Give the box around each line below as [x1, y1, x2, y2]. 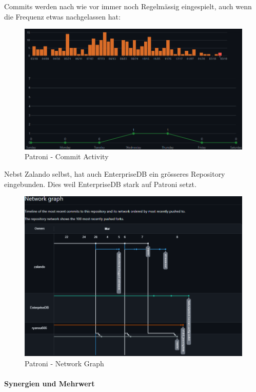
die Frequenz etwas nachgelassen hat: [4, 11, 121, 22]
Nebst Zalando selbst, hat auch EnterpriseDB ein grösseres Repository [4, 169, 225, 179]
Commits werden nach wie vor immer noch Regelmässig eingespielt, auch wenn [4, 1, 252, 11]
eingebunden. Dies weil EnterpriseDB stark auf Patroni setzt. [4, 178, 196, 189]
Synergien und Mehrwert [4, 378, 95, 389]
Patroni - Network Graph [25, 358, 104, 368]
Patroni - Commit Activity [25, 151, 109, 162]
